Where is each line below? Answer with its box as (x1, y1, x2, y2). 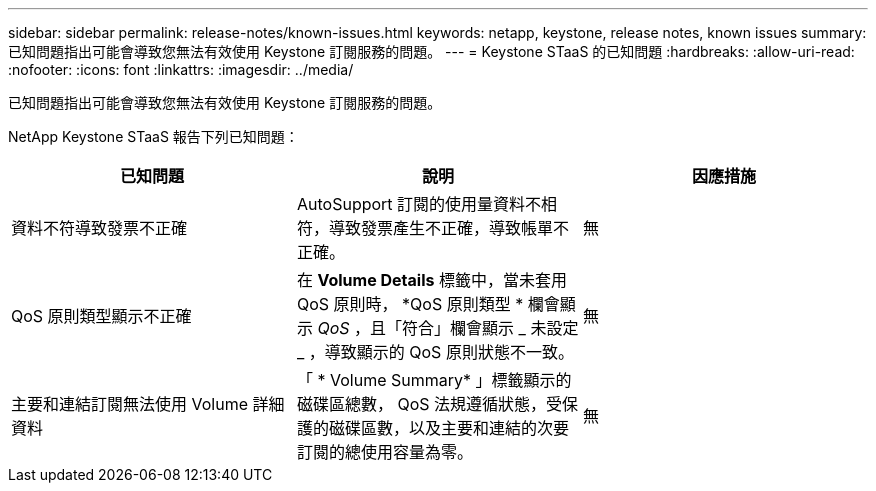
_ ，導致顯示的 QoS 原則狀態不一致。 (296, 342, 574, 362)
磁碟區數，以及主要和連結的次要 (328, 418, 569, 438)
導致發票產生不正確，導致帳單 (328, 218, 553, 238)
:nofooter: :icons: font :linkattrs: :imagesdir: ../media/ (8, 61, 354, 78)
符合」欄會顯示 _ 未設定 (402, 318, 579, 338)
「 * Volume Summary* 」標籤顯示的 (296, 370, 572, 390)
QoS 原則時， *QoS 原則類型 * (296, 294, 524, 314)
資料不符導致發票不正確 (11, 218, 188, 238)
